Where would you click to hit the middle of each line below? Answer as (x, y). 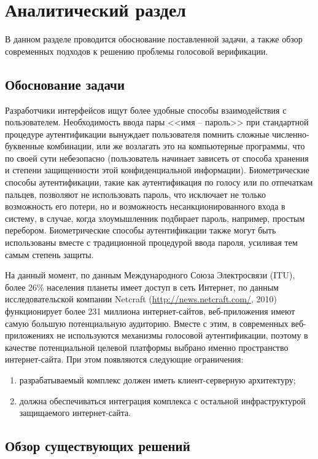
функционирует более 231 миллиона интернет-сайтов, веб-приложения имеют (150, 311)
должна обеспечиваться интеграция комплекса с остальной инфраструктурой (162, 400)
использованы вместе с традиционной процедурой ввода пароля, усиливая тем (151, 242)
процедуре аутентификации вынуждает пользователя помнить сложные (137, 134)
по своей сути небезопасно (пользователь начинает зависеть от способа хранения (157, 158)
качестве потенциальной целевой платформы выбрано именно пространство (147, 347)
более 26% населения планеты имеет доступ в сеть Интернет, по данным (142, 287)
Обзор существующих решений (98, 446)
